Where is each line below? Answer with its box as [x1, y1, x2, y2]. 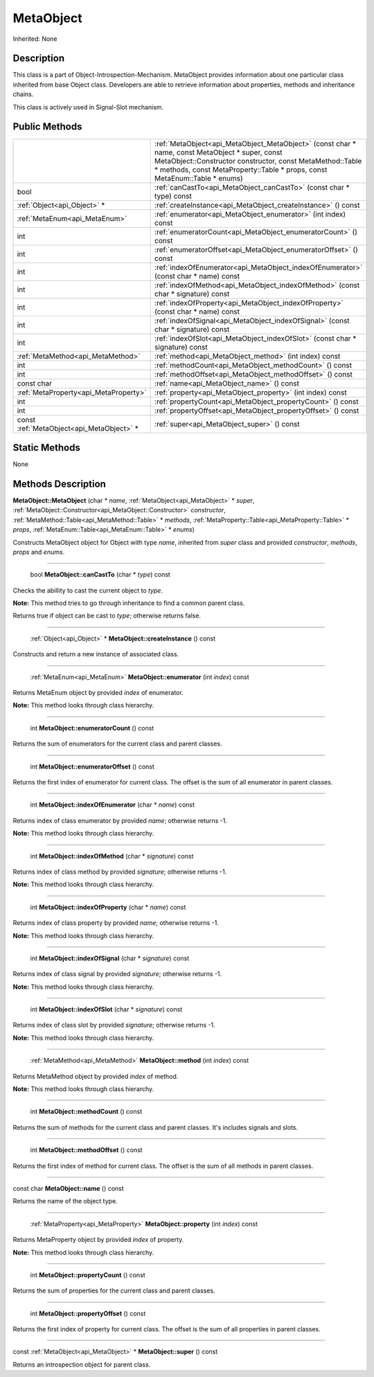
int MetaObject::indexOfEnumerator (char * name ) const [30, 800, 195, 809]
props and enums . [12, 548, 65, 556]
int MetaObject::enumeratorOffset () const [30, 762, 155, 771]
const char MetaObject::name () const [12, 1184, 124, 1192]
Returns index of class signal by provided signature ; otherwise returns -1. [12, 970, 222, 978]
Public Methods [12, 121, 82, 133]
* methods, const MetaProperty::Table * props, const [154, 165, 328, 174]
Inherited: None [12, 35, 57, 43]
